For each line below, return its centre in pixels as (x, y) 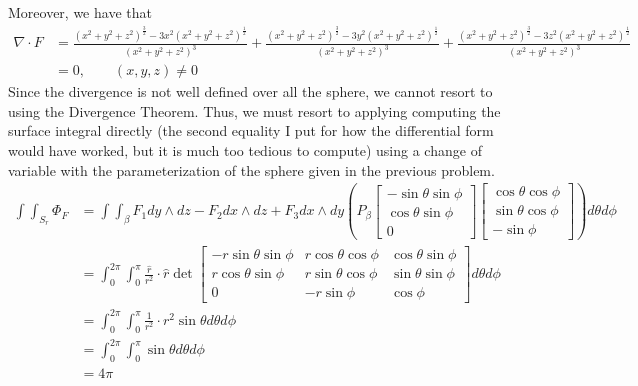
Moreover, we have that (80, 12)
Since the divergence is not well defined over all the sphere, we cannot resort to (250, 91)
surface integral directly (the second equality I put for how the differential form (251, 130)
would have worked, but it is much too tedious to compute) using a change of (245, 149)
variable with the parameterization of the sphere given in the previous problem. (251, 169)
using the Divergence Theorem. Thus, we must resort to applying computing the (254, 110)
